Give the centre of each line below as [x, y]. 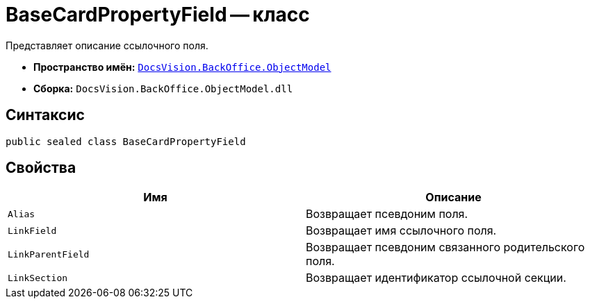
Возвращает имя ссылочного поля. [401, 231]
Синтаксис [45, 115]
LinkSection [38, 278]
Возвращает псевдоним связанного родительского [445, 247]
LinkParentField [49, 254]
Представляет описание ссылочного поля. [107, 45]
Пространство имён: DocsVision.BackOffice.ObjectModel [182, 67]
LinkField [32, 230]
